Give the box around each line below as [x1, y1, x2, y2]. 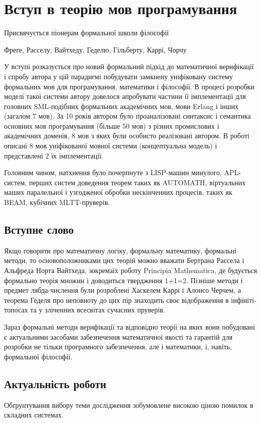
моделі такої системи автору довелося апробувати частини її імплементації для [4, 91, 246, 101]
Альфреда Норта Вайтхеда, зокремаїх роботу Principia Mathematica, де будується [4, 265, 257, 276]
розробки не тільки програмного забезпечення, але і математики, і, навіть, [4, 341, 232, 352]
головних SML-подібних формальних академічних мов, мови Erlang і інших [4, 100, 239, 111]
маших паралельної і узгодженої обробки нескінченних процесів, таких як [4, 187, 233, 197]
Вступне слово [4, 222, 74, 237]
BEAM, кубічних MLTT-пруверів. [4, 197, 110, 207]
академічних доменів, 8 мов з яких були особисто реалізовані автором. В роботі [4, 130, 249, 141]
